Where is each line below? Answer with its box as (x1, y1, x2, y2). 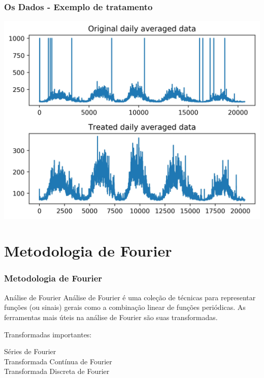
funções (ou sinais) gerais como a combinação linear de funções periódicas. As (4, 302, 246, 312)
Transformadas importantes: (4, 329, 92, 339)
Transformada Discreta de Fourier (4, 366, 110, 376)
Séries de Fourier (4, 346, 56, 357)
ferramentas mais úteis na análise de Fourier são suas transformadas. (4, 311, 218, 322)
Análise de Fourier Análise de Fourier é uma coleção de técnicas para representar (4, 292, 256, 302)
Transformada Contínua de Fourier (4, 356, 112, 366)
